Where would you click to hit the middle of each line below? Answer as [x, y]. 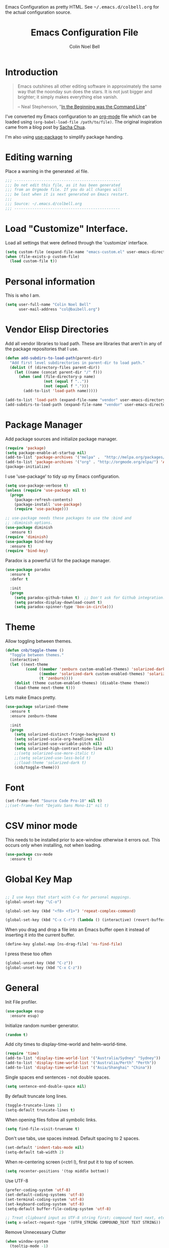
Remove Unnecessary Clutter [36, 1232]
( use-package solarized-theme [37, 707]
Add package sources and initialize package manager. [61, 439]
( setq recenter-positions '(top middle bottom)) [57, 1171]
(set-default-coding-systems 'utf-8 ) [45, 1195]
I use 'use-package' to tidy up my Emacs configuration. [63, 476]
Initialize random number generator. [42, 1025]
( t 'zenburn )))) [56, 679]
